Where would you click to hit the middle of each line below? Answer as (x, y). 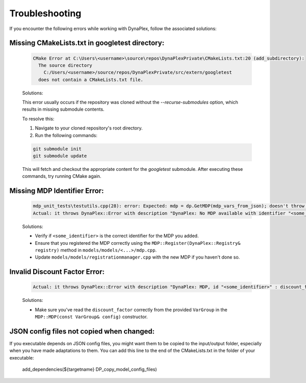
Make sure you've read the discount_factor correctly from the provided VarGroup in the (131, 310)
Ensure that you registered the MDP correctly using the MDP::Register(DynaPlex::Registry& (138, 243)
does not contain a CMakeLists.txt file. (91, 80)
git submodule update (60, 156)
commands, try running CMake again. (62, 176)
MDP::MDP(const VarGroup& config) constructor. (91, 317)
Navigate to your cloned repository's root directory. (89, 128)
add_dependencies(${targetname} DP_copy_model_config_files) (90, 369)
